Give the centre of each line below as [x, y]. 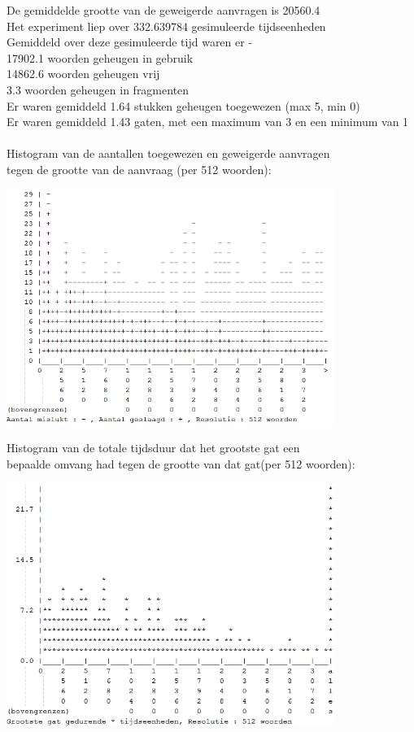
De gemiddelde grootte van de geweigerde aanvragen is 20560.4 [163, 10]
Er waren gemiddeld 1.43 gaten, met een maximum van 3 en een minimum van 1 [208, 122]
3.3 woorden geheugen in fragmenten [98, 89]
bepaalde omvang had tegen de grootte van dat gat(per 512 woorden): [181, 463]
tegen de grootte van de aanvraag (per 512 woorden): [139, 169]
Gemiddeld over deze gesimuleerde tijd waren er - [130, 42]
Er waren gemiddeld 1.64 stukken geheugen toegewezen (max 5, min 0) [183, 105]
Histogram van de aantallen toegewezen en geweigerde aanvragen [168, 153]
